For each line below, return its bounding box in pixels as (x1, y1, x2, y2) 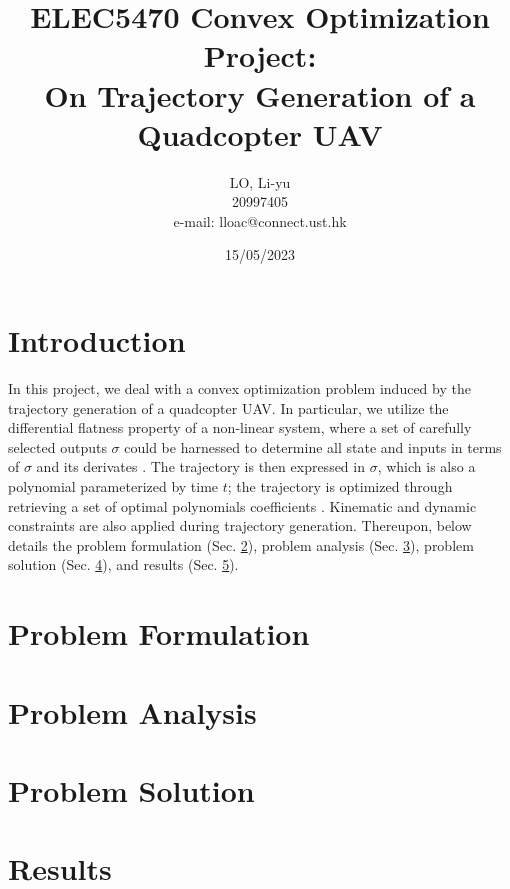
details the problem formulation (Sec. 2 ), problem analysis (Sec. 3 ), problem (8, 534, 474, 555)
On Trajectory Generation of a (44, 74, 476, 115)
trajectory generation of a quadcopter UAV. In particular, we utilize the (8, 397, 449, 418)
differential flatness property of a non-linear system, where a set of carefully (8, 417, 472, 438)
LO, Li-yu (229, 171, 291, 192)
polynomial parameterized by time (8, 475, 219, 496)
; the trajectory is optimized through (227, 475, 453, 496)
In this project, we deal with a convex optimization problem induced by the (8, 378, 471, 398)
